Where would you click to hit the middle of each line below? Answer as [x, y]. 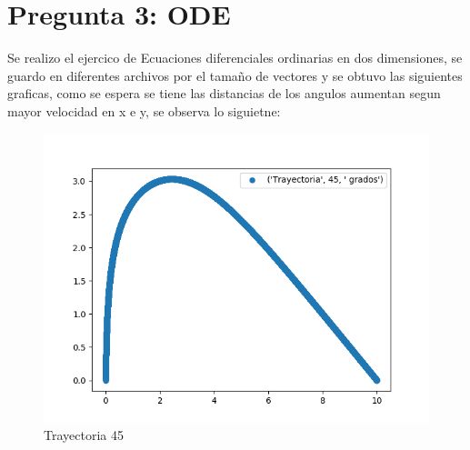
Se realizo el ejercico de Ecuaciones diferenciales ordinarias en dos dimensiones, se [235, 58]
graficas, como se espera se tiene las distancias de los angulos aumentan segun [224, 93]
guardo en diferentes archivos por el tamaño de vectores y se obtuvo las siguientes [235, 75]
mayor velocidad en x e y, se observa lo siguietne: [144, 110]
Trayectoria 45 [84, 435]
